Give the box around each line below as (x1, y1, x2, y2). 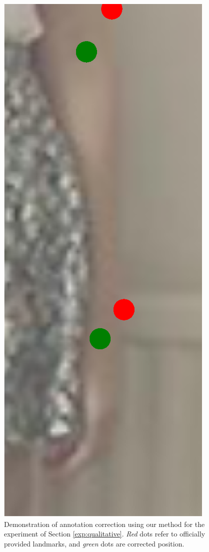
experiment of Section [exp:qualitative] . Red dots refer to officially (4, 528, 205, 539)
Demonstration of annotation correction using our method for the (4, 518, 205, 529)
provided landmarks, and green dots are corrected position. (4, 538, 184, 548)
